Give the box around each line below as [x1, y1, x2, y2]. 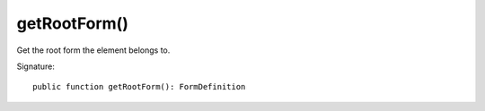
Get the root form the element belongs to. [16, 45, 171, 55]
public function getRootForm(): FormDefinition [32, 81, 246, 92]
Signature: [16, 61, 56, 72]
